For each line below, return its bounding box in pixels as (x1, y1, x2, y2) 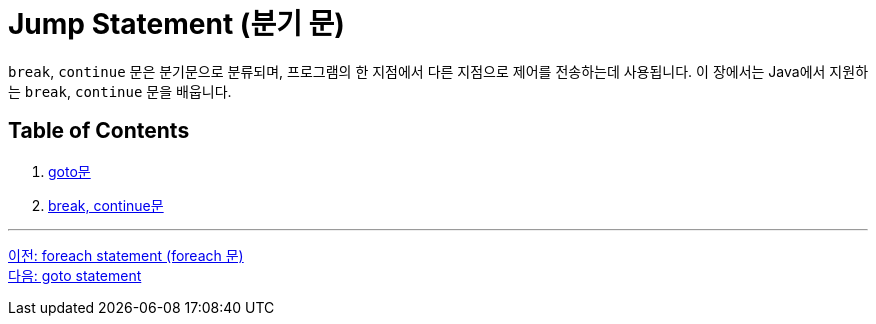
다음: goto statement (8, 266, 142, 284)
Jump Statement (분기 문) (8, 7, 345, 41)
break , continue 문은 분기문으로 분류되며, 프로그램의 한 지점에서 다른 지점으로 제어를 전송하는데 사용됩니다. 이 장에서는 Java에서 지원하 (8, 62, 869, 80)
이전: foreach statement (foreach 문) (8, 246, 244, 264)
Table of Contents (8, 118, 190, 144)
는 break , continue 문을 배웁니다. (8, 82, 232, 100)
